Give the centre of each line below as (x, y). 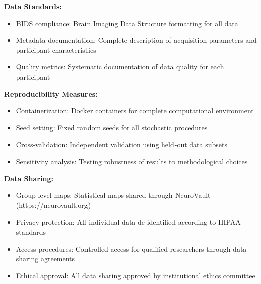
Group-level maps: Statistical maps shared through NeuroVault (113, 195)
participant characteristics (56, 50)
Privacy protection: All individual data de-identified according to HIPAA (128, 222)
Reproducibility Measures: (51, 93)
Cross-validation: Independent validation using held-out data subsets (121, 144)
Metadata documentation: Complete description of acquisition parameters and (136, 40)
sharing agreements (46, 259)
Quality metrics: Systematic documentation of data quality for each (120, 67)
